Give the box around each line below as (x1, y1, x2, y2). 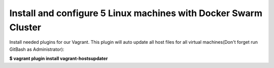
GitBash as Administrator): (9, 46, 64, 52)
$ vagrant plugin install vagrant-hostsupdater (9, 55, 108, 61)
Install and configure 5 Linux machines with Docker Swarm (9, 8, 262, 19)
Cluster (9, 22, 42, 33)
